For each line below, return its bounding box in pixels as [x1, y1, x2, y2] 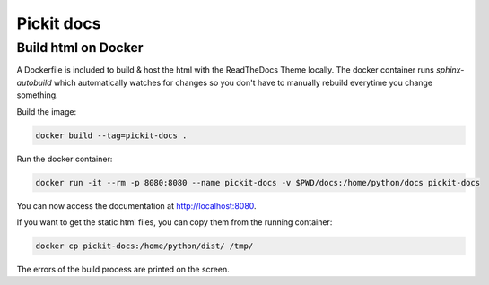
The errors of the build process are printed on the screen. [16, 263, 230, 274]
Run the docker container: [16, 153, 113, 164]
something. [16, 90, 58, 100]
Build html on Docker [16, 39, 144, 56]
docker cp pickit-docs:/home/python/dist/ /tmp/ [35, 240, 254, 251]
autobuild [16, 77, 52, 88]
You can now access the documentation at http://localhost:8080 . [16, 200, 257, 211]
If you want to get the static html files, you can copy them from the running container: [16, 216, 333, 228]
